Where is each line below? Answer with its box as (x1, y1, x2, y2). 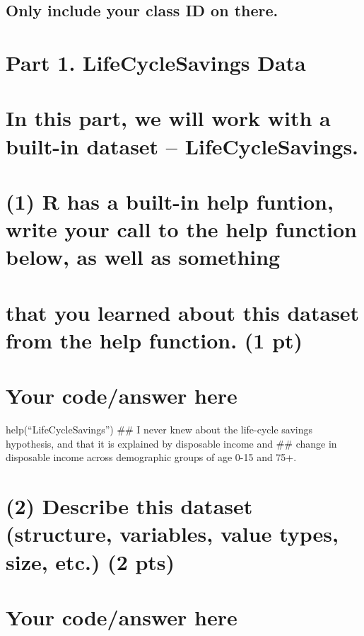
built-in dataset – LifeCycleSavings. (6, 131, 359, 160)
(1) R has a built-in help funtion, (6, 186, 334, 215)
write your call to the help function (6, 215, 357, 244)
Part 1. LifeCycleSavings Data (6, 47, 306, 76)
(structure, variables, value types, (6, 519, 339, 548)
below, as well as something (6, 242, 281, 271)
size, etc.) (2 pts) (6, 547, 175, 576)
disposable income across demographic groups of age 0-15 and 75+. (6, 450, 297, 465)
